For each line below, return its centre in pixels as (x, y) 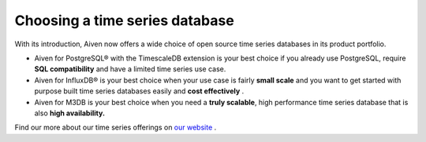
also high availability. (70, 113)
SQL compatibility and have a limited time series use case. (130, 69)
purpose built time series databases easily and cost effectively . (139, 91)
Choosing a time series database (124, 20)
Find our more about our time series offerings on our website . (116, 127)
